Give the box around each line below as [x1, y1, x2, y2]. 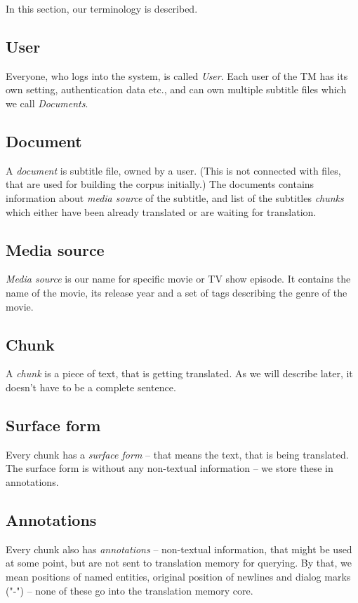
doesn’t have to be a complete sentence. [6, 379, 176, 394]
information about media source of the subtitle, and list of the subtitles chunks [6, 190, 344, 205]
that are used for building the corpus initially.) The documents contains [6, 177, 314, 191]
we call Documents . [6, 95, 88, 110]
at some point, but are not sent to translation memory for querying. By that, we [6, 555, 352, 570]
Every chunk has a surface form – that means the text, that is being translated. [6, 447, 349, 461]
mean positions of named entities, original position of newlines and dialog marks [6, 569, 351, 583]
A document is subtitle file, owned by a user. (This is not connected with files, [6, 163, 341, 177]
